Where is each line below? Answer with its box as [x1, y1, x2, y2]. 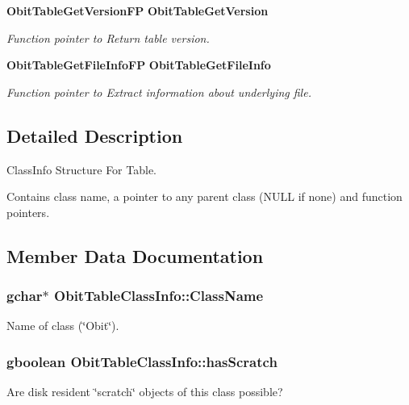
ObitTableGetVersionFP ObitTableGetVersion [6, 2, 269, 19]
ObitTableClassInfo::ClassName [54, 286, 264, 306]
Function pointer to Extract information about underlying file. [6, 83, 311, 100]
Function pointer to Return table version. [6, 29, 210, 46]
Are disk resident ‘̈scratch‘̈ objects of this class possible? [6, 383, 283, 400]
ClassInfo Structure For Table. [6, 161, 157, 177]
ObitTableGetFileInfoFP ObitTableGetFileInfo [6, 56, 271, 73]
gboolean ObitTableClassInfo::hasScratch [6, 351, 278, 371]
